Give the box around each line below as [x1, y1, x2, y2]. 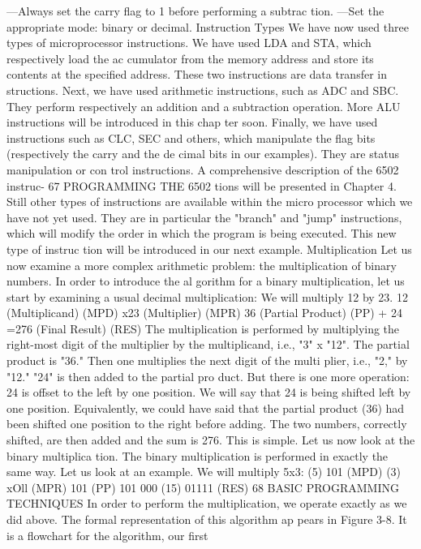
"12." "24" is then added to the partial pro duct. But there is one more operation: [6, 367, 410, 384]
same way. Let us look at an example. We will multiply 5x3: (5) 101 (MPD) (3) [6, 463, 402, 480]
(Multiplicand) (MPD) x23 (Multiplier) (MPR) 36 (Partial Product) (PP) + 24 [6, 304, 402, 321]
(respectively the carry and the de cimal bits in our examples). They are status [6, 145, 399, 162]
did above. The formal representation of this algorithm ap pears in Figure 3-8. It [6, 511, 407, 527]
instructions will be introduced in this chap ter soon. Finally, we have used [6, 114, 378, 131]
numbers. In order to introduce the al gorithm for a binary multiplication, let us [6, 272, 405, 290]
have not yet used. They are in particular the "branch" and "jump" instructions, [6, 208, 402, 225]
